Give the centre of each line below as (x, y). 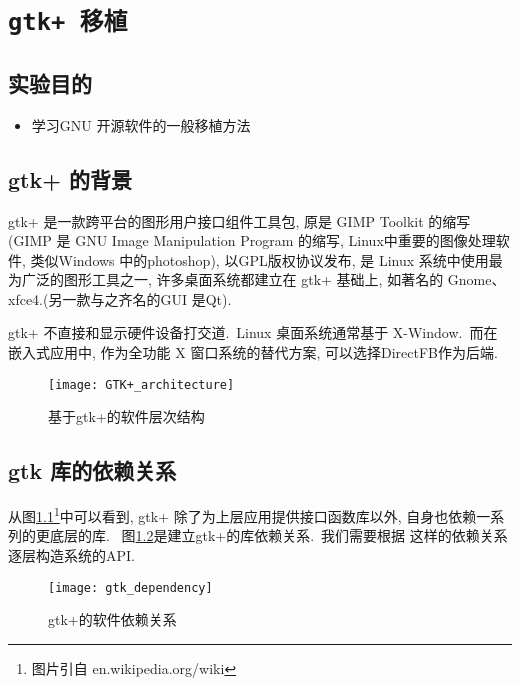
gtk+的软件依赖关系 (112, 619)
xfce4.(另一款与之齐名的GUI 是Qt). (120, 298)
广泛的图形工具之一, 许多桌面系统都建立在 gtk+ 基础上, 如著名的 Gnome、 (263, 279)
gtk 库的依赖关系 (92, 470)
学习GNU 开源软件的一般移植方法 (141, 124)
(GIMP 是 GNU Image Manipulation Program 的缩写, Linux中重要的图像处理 (252, 240)
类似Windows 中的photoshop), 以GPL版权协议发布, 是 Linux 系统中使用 (259, 259)
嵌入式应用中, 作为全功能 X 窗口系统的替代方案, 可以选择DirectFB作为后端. (253, 352)
